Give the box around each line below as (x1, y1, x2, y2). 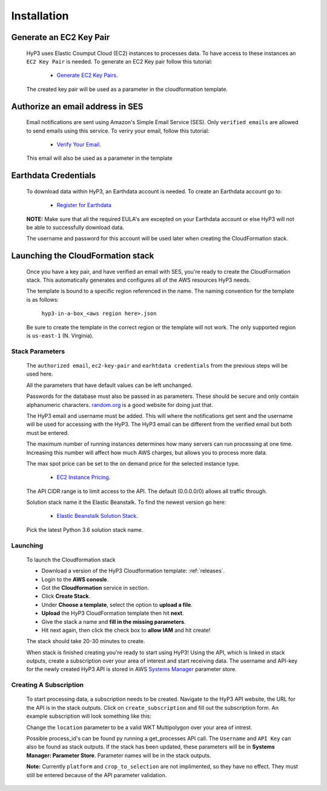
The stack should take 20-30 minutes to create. (26, 638, 145, 645)
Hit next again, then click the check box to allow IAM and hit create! (41, 626, 211, 634)
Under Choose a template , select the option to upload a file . (41, 601, 193, 608)
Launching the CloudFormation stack (11, 251, 154, 261)
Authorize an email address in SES (11, 101, 144, 111)
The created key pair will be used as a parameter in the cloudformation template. (26, 85, 228, 93)
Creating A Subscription (11, 681, 84, 689)
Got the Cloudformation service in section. (41, 584, 150, 591)
